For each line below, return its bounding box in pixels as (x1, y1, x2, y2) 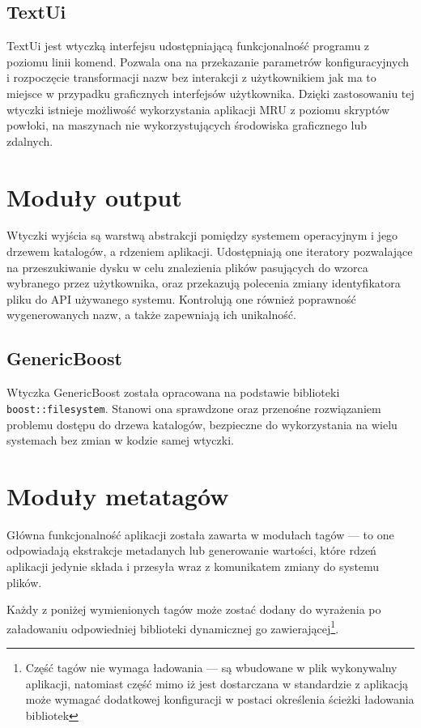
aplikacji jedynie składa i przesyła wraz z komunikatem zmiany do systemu (6, 558, 380, 574)
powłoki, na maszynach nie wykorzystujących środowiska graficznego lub (6, 117, 367, 134)
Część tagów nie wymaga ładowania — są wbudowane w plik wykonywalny (25, 659, 398, 676)
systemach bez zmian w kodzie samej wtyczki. (6, 432, 234, 449)
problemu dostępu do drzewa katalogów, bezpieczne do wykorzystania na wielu (6, 415, 398, 432)
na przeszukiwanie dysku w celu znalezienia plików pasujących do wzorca (6, 258, 368, 275)
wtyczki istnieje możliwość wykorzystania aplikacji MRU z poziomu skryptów (6, 100, 390, 117)
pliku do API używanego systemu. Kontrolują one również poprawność (6, 290, 356, 307)
